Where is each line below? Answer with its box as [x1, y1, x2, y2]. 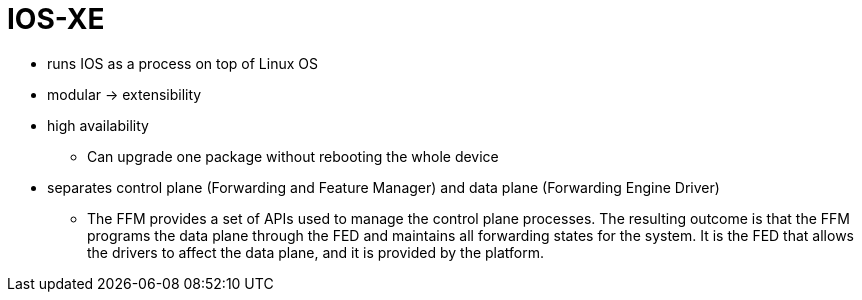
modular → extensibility [47, 85, 202, 103]
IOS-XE [7, 2, 105, 36]
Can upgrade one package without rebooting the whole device [87, 147, 499, 165]
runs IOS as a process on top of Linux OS [47, 54, 318, 72]
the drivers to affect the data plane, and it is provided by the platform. [87, 243, 545, 261]
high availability [47, 116, 149, 134]
